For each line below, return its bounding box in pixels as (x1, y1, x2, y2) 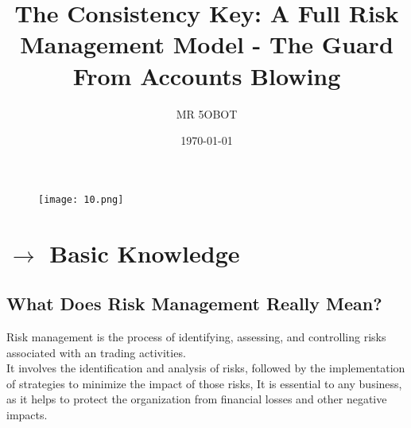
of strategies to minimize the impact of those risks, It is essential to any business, (6, 375, 402, 391)
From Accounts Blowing (72, 59, 341, 91)
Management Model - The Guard (20, 28, 394, 60)
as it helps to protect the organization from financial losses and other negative (6, 391, 387, 407)
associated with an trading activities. (6, 344, 186, 360)
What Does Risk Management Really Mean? (6, 291, 382, 316)
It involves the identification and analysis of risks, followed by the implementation (6, 360, 405, 376)
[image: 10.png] (38, 193, 124, 205)
